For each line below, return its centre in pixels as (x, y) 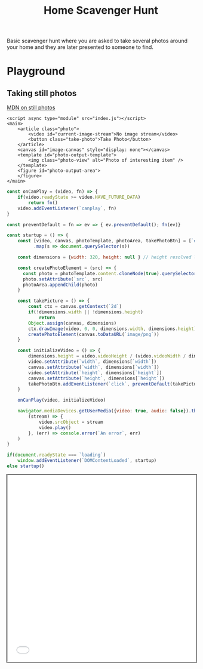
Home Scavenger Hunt (101, 10)
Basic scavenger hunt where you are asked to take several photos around (97, 41)
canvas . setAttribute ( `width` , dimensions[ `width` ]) (94, 367)
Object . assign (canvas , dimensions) (73, 323)
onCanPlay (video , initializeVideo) (62, 400)
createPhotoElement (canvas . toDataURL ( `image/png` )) (94, 334)
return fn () (43, 203)
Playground (36, 71)
